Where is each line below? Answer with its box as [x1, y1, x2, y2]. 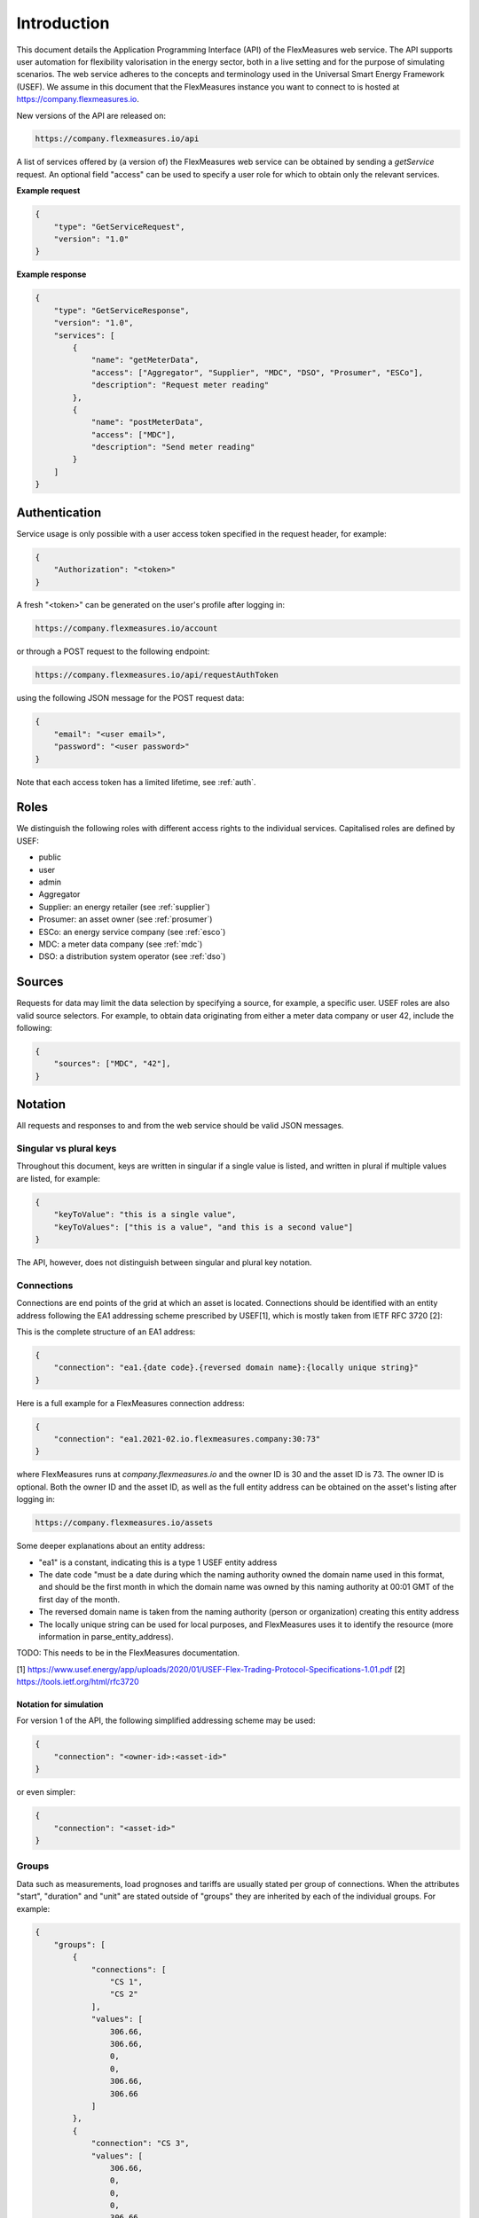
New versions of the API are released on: [16, 110, 166, 121]
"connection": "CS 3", [90, 2138, 190, 2149]
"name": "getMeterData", [90, 355, 200, 366]
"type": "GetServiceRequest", [53, 222, 185, 232]
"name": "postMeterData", [90, 417, 204, 428]
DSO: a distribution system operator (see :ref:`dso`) [38, 951, 226, 962]
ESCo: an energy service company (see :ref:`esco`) [38, 926, 226, 937]
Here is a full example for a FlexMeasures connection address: [16, 1397, 246, 1408]
